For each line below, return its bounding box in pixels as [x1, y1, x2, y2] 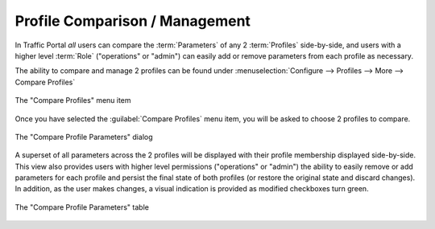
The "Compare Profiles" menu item [14, 96, 132, 105]
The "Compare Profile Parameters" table [14, 202, 149, 212]
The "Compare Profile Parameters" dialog [14, 132, 153, 141]
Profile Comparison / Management [14, 12, 251, 30]
